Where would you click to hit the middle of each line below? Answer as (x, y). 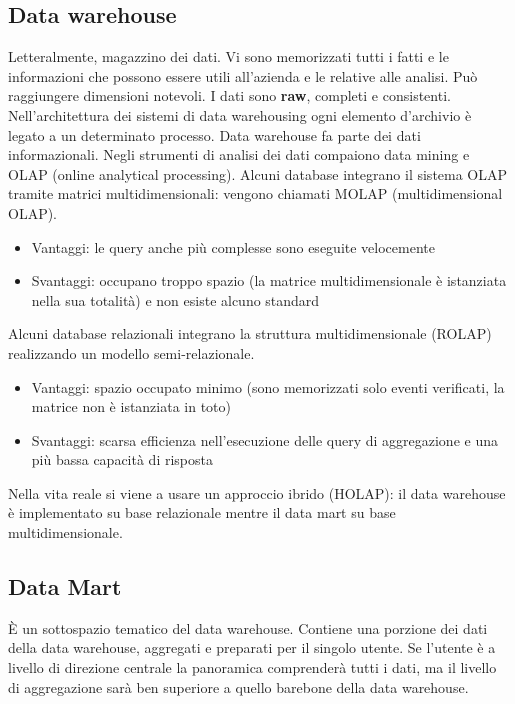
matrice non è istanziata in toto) (131, 406)
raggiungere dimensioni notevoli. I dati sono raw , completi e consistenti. (229, 95)
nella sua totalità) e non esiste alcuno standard (175, 299)
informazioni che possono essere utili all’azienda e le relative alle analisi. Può (243, 75)
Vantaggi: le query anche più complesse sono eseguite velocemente (233, 246)
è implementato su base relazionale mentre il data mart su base (202, 512)
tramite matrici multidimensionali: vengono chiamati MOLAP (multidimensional (255, 193)
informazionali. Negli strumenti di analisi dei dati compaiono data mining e (239, 154)
